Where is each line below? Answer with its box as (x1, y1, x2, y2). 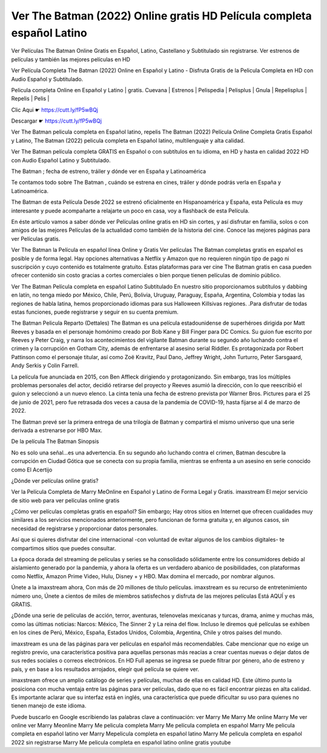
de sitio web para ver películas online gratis (11, 496, 120, 504)
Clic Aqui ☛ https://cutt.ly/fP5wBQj (11, 106, 98, 113)
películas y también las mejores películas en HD (11, 55, 130, 63)
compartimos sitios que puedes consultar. (11, 544, 116, 552)
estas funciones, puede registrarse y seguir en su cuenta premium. (11, 308, 179, 316)
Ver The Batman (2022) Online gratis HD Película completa (11, 9, 312, 22)
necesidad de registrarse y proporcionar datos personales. (11, 525, 158, 532)
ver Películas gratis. (11, 235, 61, 242)
